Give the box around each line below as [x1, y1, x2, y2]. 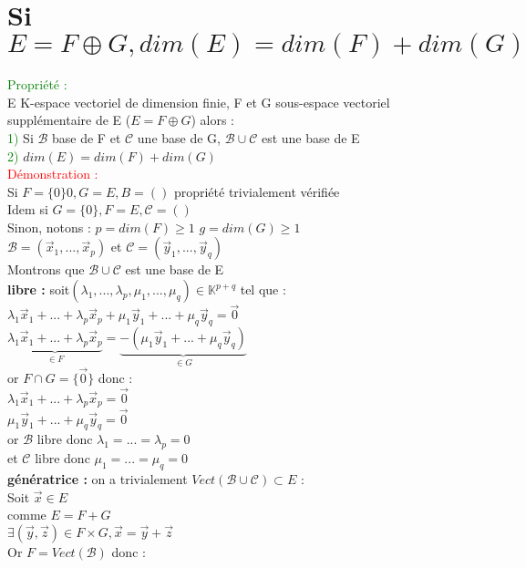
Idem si [7, 200, 48, 219]
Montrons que [7, 260, 85, 279]
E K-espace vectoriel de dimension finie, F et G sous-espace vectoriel [7, 92, 390, 111]
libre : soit [7, 280, 70, 299]
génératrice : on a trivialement [7, 469, 188, 488]
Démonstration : [7, 164, 98, 183]
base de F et [52, 128, 121, 147]
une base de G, [137, 128, 221, 147]
